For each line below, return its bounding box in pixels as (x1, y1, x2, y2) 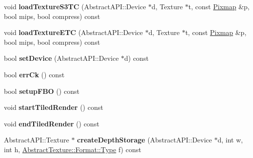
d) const (124, 53, 149, 63)
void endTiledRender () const (4, 118, 99, 128)
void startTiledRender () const (4, 102, 103, 112)
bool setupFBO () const (4, 86, 79, 96)
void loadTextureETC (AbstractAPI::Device (4, 27, 143, 37)
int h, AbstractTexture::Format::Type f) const (4, 144, 141, 154)
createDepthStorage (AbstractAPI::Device (77, 135, 212, 145)
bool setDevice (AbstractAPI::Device (4, 53, 119, 63)
